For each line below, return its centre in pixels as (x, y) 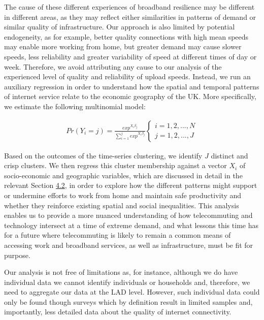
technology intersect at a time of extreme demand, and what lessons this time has (131, 225)
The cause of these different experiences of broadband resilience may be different (129, 7)
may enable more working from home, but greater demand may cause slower (123, 46)
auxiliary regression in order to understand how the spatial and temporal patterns (132, 86)
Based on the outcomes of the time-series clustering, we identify (103, 155)
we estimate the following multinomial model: (75, 106)
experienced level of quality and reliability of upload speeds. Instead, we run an (127, 76)
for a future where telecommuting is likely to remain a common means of (118, 235)
